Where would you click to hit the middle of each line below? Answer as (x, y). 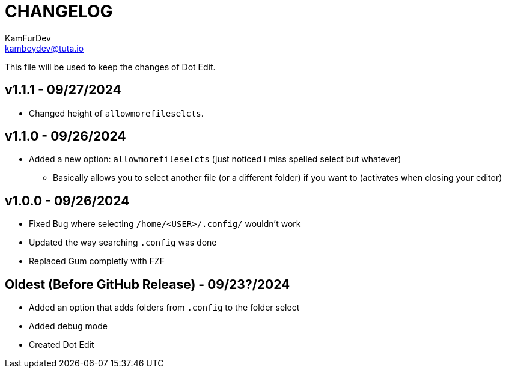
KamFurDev (28, 38)
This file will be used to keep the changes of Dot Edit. (110, 67)
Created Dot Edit (62, 345)
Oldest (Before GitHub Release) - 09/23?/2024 (148, 284)
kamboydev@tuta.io (44, 48)
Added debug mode (68, 326)
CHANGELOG (59, 11)
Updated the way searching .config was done (123, 243)
